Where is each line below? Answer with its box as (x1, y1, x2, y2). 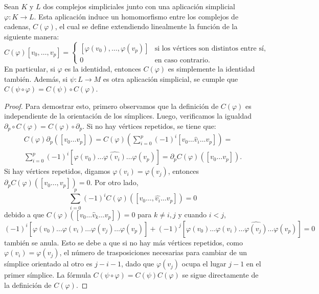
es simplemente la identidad (168, 63, 255, 74)
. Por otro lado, (90, 177, 139, 188)
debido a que (4, 209, 44, 219)
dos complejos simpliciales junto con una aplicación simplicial (43, 1, 235, 11)
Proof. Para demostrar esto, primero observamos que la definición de (4, 100, 219, 111)
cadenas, (4, 21, 31, 32)
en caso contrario (154, 56, 208, 64)
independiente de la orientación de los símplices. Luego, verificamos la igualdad (4, 110, 252, 121)
